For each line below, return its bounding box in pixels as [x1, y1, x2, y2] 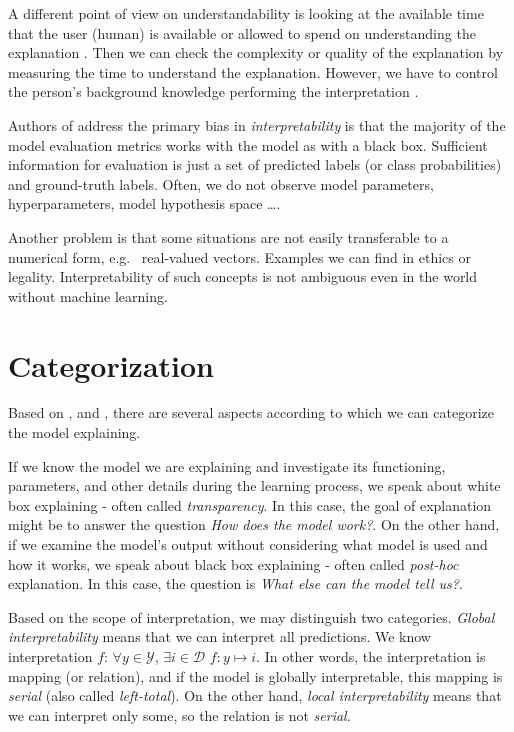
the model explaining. [8, 422, 141, 443]
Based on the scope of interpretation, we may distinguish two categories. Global [8, 606, 495, 627]
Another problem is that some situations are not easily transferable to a [8, 226, 449, 247]
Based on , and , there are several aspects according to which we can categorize [8, 402, 494, 423]
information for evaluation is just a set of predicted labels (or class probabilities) [8, 154, 502, 175]
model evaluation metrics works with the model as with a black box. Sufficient [8, 134, 488, 155]
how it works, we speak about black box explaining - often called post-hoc [8, 553, 459, 574]
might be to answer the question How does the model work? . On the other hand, [8, 514, 500, 535]
